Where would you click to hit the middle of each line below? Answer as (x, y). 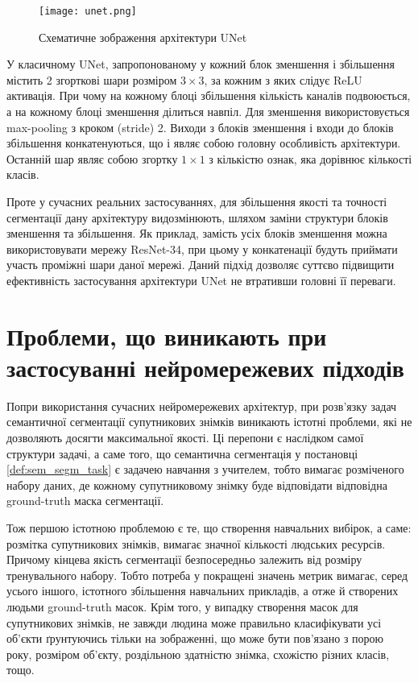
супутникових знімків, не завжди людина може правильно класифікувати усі (194, 622)
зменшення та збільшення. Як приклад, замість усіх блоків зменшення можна (197, 233)
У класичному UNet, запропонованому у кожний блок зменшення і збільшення (201, 64)
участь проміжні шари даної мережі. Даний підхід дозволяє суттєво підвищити (201, 265)
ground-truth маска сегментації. (85, 501)
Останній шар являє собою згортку (92, 158)
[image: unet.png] (88, 11)
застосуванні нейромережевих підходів (205, 367)
